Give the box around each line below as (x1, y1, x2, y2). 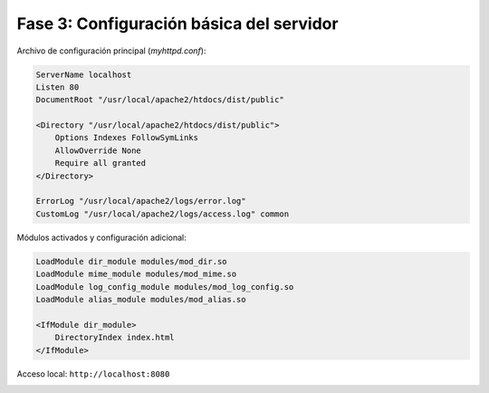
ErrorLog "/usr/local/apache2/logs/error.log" (35, 196, 246, 206)
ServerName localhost (35, 69, 132, 80)
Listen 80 (35, 81, 80, 92)
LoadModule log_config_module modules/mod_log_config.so (35, 282, 294, 292)
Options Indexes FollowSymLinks (54, 132, 199, 143)
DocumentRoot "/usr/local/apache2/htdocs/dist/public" (35, 95, 284, 105)
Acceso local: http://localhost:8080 (16, 368, 170, 379)
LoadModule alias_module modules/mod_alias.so (35, 294, 246, 304)
